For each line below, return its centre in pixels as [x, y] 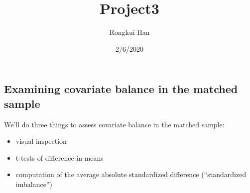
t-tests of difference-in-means [60, 157]
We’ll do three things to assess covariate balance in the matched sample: [114, 124]
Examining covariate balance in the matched [121, 89]
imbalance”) [34, 184]
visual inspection [41, 141]
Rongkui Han [129, 32]
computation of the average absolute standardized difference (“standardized [131, 174]
